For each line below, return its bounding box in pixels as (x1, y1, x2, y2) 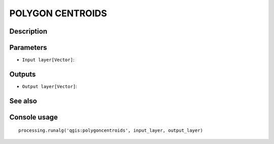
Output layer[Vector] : (22, 83, 77, 89)
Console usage (9, 112, 58, 122)
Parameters (9, 43, 47, 52)
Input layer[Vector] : (22, 56, 75, 63)
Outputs (9, 70, 36, 78)
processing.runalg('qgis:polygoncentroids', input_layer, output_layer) (18, 128, 203, 133)
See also (9, 97, 38, 105)
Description (9, 27, 48, 36)
